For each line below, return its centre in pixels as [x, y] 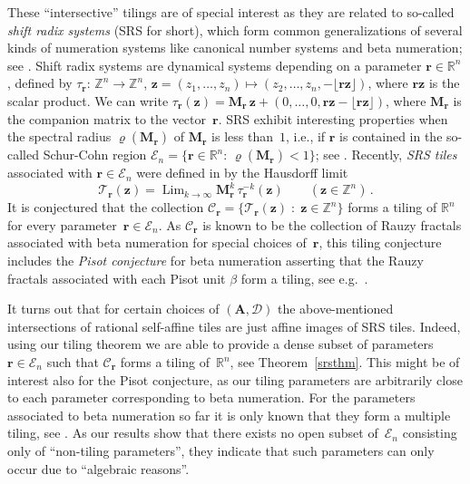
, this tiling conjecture [380, 242]
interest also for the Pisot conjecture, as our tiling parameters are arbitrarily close [235, 379]
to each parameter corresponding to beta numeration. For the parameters [211, 397]
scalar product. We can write [88, 100]
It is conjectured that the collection [106, 207]
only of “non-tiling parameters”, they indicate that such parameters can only [221, 450]
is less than [242, 136]
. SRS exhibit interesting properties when [333, 118]
